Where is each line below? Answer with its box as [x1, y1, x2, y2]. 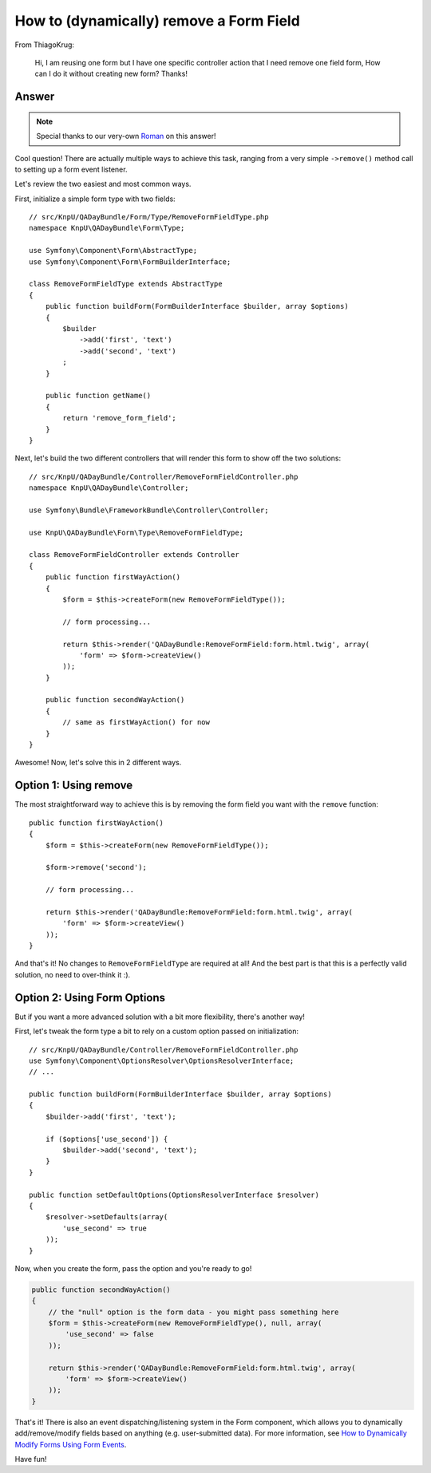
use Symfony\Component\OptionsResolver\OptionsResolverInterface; [29, 1056, 295, 1065]
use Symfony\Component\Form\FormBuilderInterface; [29, 257, 231, 267]
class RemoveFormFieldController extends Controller [29, 551, 239, 559]
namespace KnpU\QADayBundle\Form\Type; [29, 223, 185, 233]
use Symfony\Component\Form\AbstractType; [29, 246, 198, 255]
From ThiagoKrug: [14, 40, 75, 49]
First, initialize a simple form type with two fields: [14, 194, 176, 203]
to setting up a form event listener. [14, 164, 128, 174]
